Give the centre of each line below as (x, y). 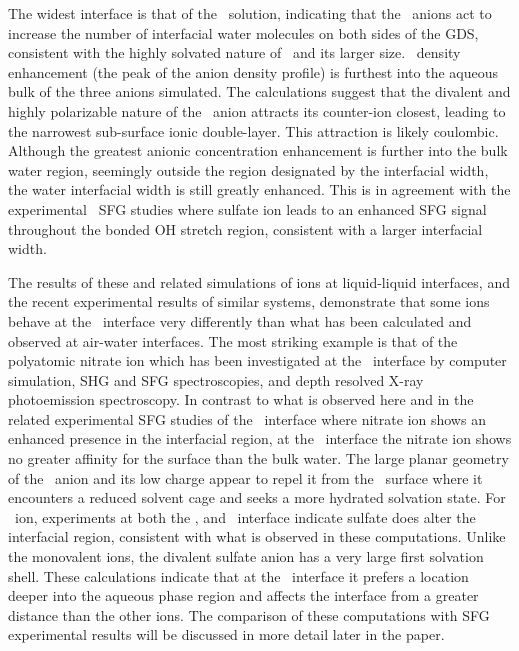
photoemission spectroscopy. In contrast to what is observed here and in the (241, 399)
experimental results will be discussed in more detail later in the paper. (226, 634)
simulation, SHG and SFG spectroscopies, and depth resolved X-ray (216, 379)
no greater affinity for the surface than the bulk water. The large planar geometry (258, 458)
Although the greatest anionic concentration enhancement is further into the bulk (258, 150)
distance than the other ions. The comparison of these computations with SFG (249, 614)
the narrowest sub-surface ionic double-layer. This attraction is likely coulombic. (253, 130)
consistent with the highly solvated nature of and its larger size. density (234, 52)
